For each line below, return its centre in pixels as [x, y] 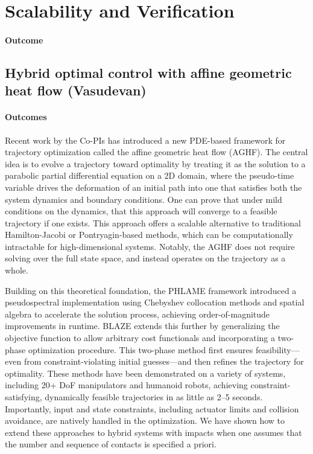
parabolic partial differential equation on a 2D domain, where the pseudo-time [150, 175]
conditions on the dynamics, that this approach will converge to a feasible [141, 211]
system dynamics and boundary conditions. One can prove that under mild [144, 199]
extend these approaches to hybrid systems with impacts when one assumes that [153, 432]
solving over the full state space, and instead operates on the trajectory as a [145, 258]
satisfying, [24, 397]
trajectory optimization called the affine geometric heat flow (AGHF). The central [156, 152]
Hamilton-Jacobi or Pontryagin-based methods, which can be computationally [149, 235]
